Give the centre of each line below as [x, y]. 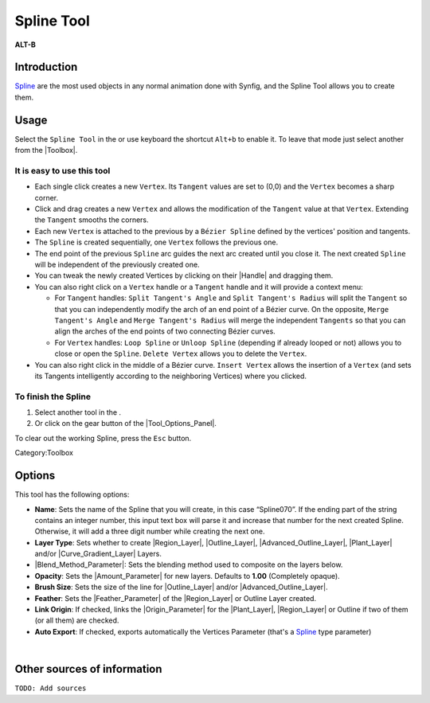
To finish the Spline [53, 396]
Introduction [46, 67]
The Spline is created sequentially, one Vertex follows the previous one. [156, 242]
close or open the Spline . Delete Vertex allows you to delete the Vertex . [181, 353]
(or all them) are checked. [77, 620]
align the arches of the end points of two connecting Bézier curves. [165, 331]
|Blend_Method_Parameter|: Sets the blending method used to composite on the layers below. [189, 564]
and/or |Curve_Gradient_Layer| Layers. [98, 554]
